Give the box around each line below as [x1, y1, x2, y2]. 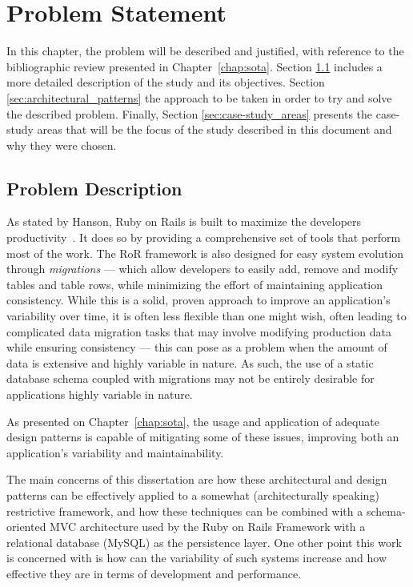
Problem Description [6, 175, 182, 200]
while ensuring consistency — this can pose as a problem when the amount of [6, 339, 387, 356]
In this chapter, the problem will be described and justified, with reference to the [6, 42, 404, 59]
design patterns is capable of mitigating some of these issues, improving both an [6, 428, 399, 445]
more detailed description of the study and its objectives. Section [6, 74, 325, 90]
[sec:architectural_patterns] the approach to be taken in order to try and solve [6, 89, 392, 106]
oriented [6, 518, 46, 535]
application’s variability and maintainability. [6, 444, 224, 460]
